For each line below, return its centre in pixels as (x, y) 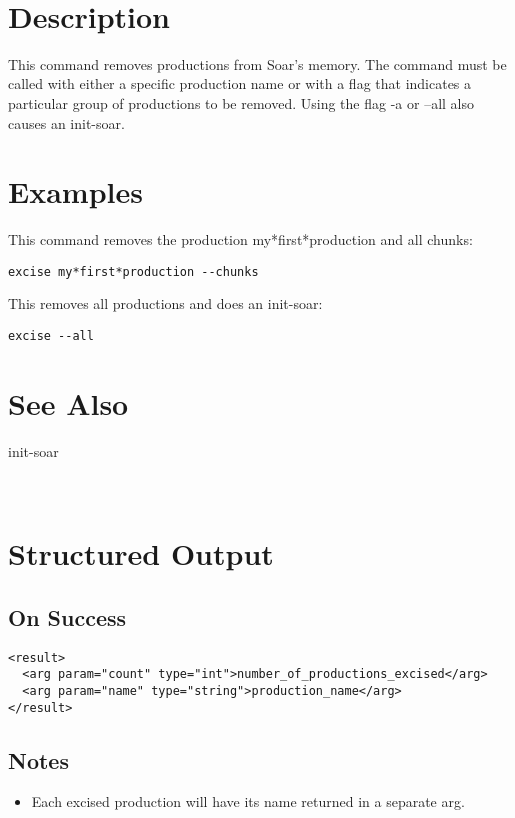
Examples (75, 191)
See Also (68, 402)
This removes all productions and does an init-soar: (165, 303)
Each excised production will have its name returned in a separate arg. (248, 801)
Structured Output (141, 553)
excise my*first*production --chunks (133, 271)
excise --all (51, 336)
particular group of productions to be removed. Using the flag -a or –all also (241, 102)
